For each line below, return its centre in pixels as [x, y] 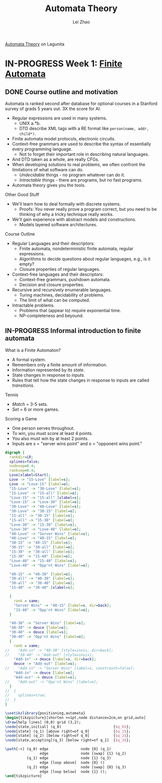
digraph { [15, 452]
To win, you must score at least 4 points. [52, 433]
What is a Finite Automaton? [33, 350]
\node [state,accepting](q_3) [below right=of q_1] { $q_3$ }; [68, 740]
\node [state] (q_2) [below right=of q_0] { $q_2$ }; [68, 736]
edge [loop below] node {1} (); [73, 772]
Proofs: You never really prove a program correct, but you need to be [88, 209]
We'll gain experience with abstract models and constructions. [74, 219]
